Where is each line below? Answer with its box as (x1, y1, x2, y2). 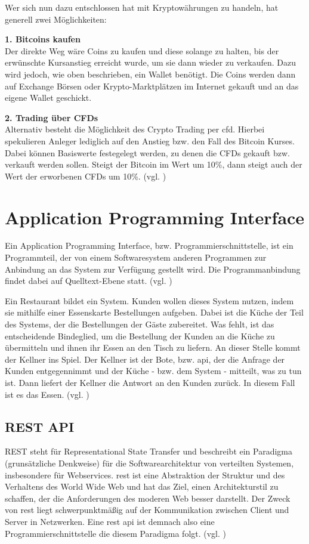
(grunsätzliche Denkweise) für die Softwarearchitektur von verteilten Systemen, (5, 456, 294, 469)
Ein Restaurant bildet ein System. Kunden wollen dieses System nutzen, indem (5, 294, 294, 307)
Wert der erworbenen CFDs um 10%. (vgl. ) (5, 169, 166, 182)
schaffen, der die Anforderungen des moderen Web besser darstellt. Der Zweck (5, 492, 291, 504)
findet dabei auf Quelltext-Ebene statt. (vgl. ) (5, 274, 172, 287)
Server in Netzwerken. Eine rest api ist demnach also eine (5, 515, 215, 527)
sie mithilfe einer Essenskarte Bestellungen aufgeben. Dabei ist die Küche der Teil (5, 306, 304, 319)
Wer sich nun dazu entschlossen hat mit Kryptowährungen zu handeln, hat (5, 1, 279, 13)
